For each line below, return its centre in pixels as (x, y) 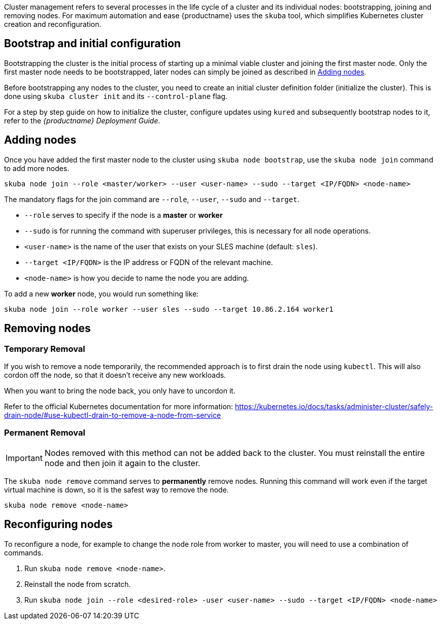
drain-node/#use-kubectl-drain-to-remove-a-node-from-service (113, 415)
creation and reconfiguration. (53, 24)
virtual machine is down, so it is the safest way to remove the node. (116, 489)
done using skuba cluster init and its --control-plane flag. (116, 96)
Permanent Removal (45, 433)
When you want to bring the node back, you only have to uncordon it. (120, 390)
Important (24, 458)
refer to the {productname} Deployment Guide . (82, 120)
